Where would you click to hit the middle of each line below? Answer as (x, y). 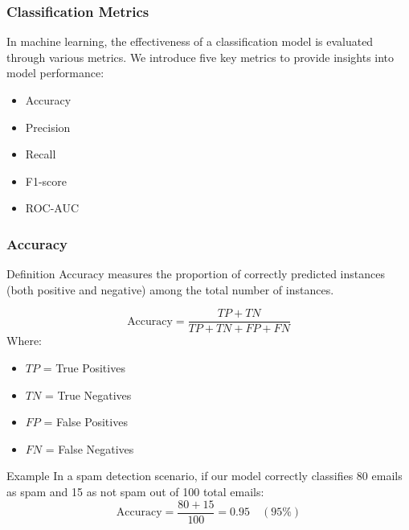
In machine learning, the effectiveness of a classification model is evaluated (190, 41)
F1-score (46, 181)
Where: (24, 341)
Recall (41, 154)
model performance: (55, 73)
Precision (48, 127)
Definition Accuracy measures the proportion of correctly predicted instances (196, 274)
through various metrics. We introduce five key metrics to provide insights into (200, 57)
